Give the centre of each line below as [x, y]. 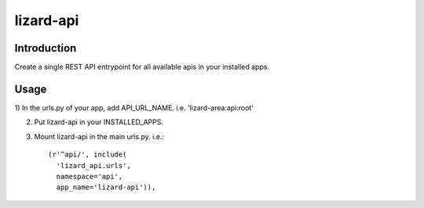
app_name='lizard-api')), [106, 187]
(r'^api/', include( [88, 155]
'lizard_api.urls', [93, 165]
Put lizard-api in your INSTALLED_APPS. [99, 122]
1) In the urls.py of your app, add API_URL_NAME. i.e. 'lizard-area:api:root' [134, 108]
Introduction [46, 48]
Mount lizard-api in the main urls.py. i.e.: [99, 136]
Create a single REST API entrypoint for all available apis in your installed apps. [142, 67]
